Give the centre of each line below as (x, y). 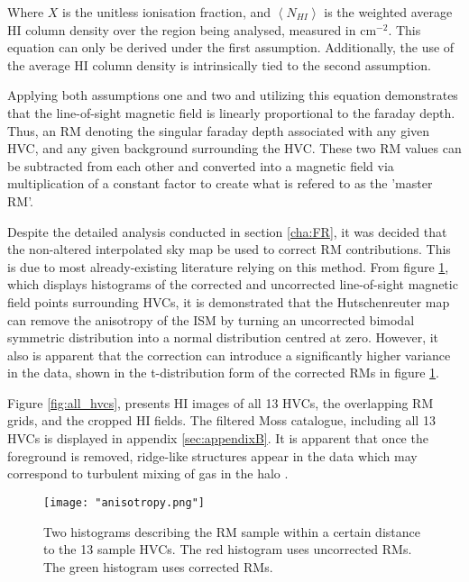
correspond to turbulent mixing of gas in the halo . (148, 473)
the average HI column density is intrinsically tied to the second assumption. (219, 64)
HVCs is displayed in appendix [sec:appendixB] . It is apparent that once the (218, 438)
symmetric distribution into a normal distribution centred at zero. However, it (223, 337)
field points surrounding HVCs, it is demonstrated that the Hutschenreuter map (229, 301)
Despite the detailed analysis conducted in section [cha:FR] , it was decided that (227, 231)
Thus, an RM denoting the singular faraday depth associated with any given (219, 130)
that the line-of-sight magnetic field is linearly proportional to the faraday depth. (231, 112)
